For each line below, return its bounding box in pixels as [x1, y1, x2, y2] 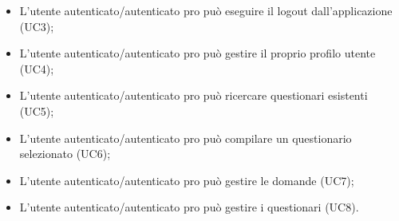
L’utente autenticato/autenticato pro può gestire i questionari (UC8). [19, 199, 359, 215]
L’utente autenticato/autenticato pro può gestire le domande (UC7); [19, 172, 354, 188]
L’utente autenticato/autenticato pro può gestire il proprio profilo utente [19, 45, 376, 61]
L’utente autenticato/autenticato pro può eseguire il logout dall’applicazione [19, 2, 393, 18]
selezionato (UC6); [19, 145, 111, 162]
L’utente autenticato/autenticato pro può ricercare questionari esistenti [19, 87, 368, 104]
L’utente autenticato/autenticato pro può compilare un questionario [19, 129, 352, 146]
